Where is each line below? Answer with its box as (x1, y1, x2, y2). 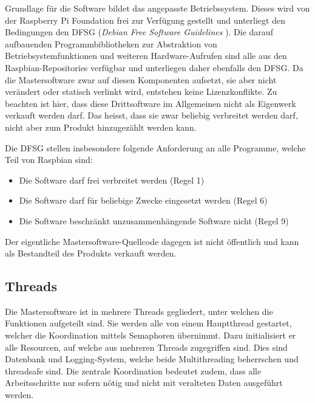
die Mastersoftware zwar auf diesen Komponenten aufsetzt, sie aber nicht (5, 73, 277, 86)
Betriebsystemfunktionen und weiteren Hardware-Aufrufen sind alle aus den (5, 49, 287, 62)
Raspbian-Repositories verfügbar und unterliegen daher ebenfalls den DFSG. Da (5, 61, 303, 74)
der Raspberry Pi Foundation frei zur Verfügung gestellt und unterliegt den (5, 13, 285, 26)
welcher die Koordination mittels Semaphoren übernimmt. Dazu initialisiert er (5, 329, 296, 342)
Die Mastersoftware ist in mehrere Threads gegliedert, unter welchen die (5, 305, 273, 317)
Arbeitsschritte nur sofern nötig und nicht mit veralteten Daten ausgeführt (5, 376, 283, 389)
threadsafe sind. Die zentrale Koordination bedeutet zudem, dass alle (5, 364, 262, 377)
